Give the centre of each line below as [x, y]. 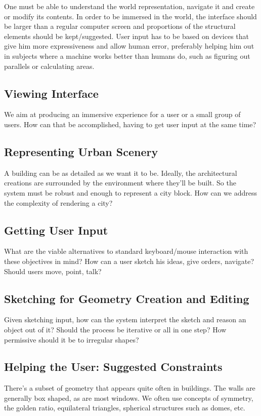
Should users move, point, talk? [53, 271]
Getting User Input [56, 230]
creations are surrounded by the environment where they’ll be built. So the [120, 183]
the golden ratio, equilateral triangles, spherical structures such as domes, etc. [125, 408]
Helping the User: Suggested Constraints [113, 367]
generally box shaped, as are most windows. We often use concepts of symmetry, [129, 398]
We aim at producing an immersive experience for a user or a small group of [122, 114]
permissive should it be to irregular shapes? [72, 339]
